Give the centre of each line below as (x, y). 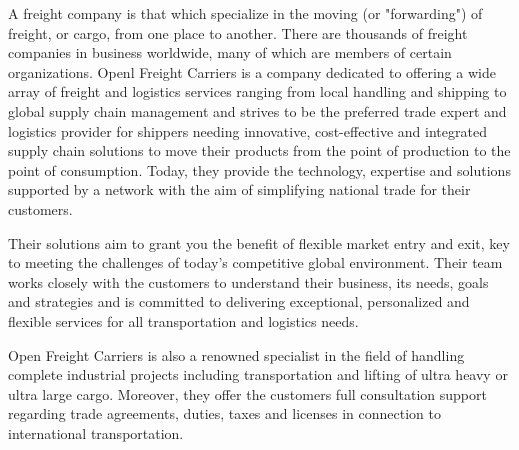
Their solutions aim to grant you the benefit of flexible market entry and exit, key (259, 242)
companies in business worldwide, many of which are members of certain (230, 52)
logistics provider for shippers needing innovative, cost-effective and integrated (247, 130)
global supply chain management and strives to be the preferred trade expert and (257, 110)
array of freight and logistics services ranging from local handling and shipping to (257, 91)
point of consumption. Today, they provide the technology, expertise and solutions (259, 169)
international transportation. (96, 432)
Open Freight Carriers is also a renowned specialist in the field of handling (236, 354)
